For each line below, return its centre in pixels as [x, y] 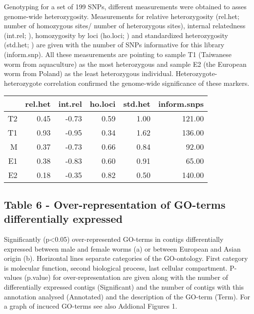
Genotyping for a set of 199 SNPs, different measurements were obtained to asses [125, 6]
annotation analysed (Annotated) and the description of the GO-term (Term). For [127, 296]
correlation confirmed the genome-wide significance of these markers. [147, 83]
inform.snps [181, 104]
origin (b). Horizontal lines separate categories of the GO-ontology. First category [126, 258]
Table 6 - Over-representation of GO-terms [115, 204]
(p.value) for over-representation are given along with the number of [126, 277]
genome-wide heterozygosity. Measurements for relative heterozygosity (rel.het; [122, 16]
